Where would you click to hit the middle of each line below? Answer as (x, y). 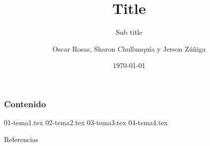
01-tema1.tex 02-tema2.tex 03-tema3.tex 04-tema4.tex (86, 122)
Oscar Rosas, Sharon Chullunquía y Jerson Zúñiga (129, 48)
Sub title (129, 32)
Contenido (25, 104)
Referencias (21, 139)
